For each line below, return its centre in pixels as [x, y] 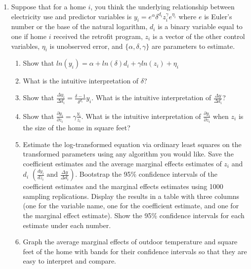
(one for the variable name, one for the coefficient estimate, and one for [131, 206]
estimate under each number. [67, 225]
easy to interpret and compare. [70, 261]
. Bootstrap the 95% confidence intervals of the [146, 174]
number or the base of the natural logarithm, [79, 26]
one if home [29, 36]
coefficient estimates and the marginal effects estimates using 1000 [123, 186]
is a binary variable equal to [200, 26]
